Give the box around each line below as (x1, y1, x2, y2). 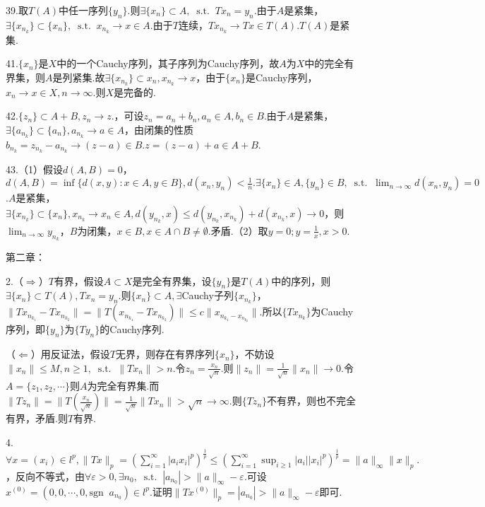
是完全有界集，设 (132, 273, 212, 288)
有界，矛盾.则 (6, 411, 68, 426)
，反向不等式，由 (6, 468, 85, 483)
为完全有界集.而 (87, 378, 160, 392)
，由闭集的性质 (124, 122, 194, 136)
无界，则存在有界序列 (115, 346, 215, 361)
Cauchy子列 (181, 288, 234, 303)
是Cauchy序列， (246, 69, 318, 84)
